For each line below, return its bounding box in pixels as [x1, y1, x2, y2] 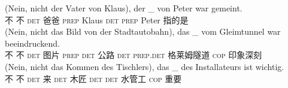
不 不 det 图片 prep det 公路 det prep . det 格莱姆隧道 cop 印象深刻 [5, 48, 262, 61]
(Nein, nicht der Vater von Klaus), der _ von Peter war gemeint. [5, 2, 242, 14]
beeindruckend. [5, 37, 60, 49]
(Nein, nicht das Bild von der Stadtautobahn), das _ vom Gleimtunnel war [5, 25, 281, 38]
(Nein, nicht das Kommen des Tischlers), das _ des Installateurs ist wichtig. [5, 60, 284, 72]
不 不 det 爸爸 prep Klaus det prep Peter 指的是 [5, 13, 189, 26]
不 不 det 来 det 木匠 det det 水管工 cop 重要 [5, 72, 182, 84]
